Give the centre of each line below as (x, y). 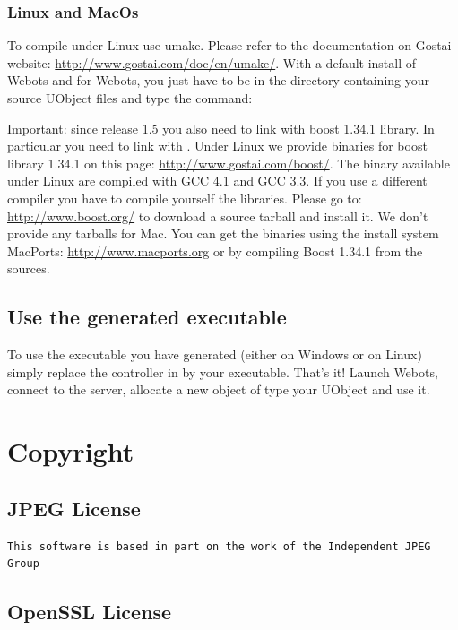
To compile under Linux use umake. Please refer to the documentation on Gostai (229, 45)
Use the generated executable (147, 317)
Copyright (71, 451)
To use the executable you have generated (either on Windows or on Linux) (215, 354)
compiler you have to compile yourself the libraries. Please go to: (185, 198)
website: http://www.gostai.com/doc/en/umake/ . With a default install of (212, 62)
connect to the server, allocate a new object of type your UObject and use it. (219, 389)
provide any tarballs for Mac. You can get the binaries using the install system (223, 233)
